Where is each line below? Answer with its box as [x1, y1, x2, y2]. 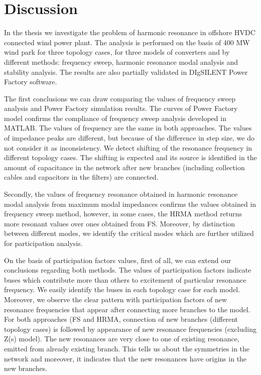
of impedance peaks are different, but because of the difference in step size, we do [4, 133, 254, 143]
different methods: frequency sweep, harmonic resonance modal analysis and [4, 56, 238, 67]
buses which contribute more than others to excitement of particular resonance [4, 274, 246, 285]
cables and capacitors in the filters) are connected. [4, 172, 159, 182]
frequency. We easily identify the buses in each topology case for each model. [4, 284, 240, 295]
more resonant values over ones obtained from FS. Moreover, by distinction [4, 218, 235, 228]
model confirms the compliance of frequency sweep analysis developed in [4, 112, 226, 123]
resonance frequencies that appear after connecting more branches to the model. [4, 304, 250, 314]
